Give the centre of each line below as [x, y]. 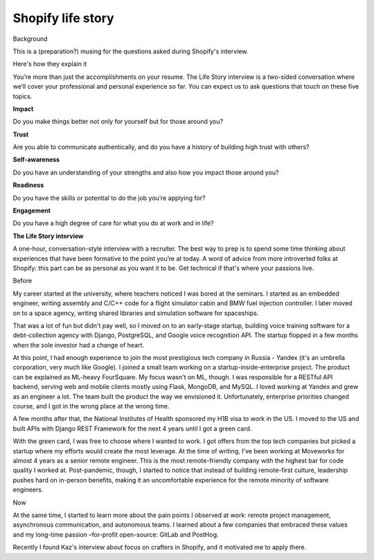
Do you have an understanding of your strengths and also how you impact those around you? [146, 172]
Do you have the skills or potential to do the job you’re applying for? [109, 198]
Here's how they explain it [50, 64]
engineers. [28, 490]
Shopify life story [63, 18]
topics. [23, 96]
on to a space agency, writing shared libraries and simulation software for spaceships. [136, 313]
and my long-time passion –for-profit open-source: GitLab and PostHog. [116, 534]
